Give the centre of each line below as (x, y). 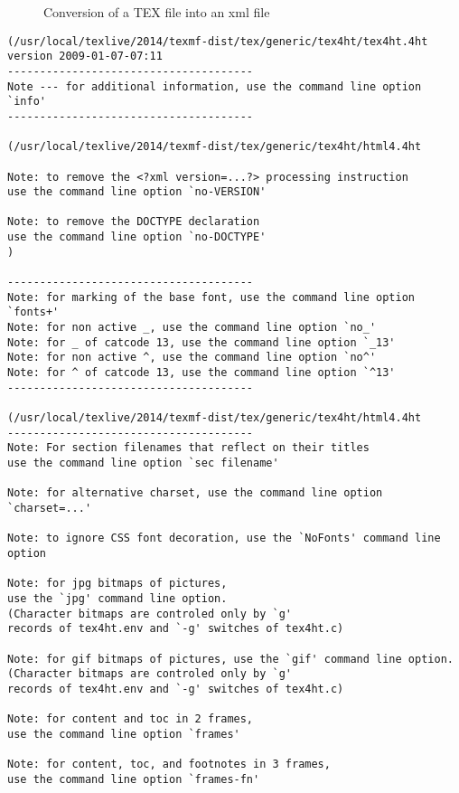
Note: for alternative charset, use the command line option (195, 493)
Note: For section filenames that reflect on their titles (188, 448)
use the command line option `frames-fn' (134, 779)
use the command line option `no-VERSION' (137, 192)
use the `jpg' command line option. (117, 598)
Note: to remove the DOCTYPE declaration (134, 222)
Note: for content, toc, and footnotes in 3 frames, (169, 765)
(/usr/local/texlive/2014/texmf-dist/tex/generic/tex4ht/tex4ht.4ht (218, 41)
